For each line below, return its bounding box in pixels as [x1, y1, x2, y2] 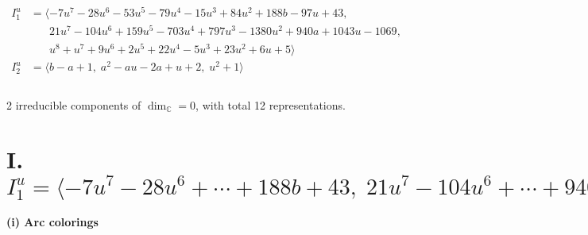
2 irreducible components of [6, 96, 141, 113]
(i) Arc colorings [6, 214, 99, 230]
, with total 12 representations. [195, 96, 346, 113]
